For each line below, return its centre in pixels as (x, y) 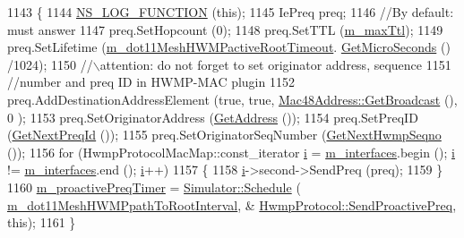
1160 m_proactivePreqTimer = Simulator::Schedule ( (154, 187)
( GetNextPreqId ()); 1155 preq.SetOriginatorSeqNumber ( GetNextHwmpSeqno (224, 135)
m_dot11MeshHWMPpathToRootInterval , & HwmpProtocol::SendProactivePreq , (232, 204)
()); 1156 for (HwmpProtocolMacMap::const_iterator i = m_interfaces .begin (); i (231, 152)
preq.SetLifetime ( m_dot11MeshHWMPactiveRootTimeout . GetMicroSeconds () (229, 47)
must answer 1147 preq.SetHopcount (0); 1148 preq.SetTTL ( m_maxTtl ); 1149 (225, 29)
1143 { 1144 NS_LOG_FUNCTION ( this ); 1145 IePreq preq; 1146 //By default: (231, 12)
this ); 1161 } (42, 222)
